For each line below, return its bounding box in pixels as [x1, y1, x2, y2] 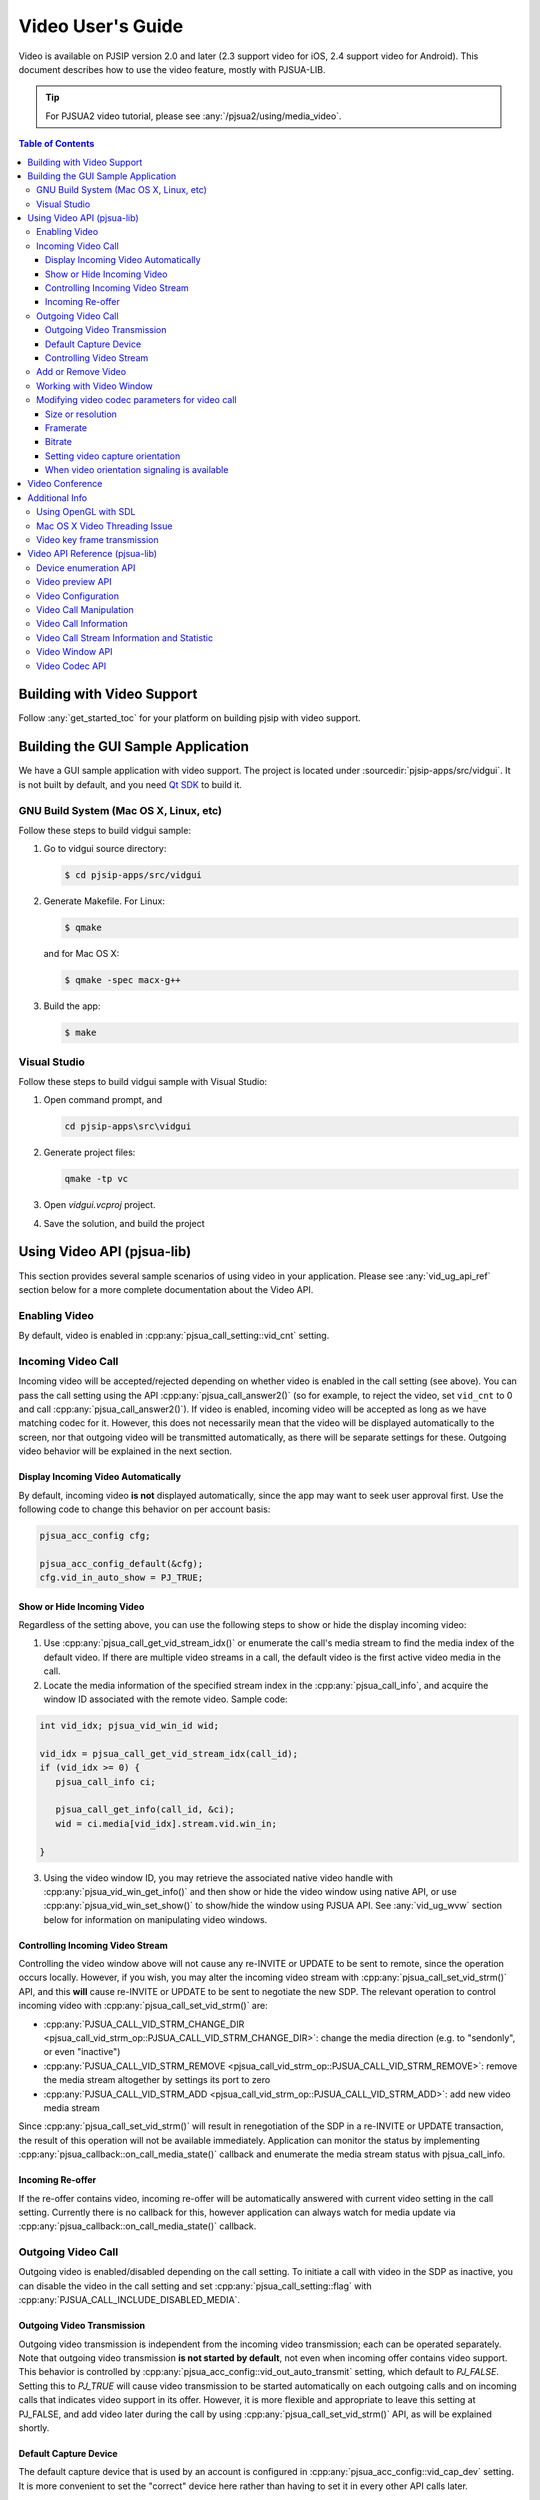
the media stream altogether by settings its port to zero [43, 2074, 271, 2086]
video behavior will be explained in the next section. [18, 1445, 233, 1457]
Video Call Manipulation [36, 604, 134, 615]
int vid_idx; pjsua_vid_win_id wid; [39, 1720, 220, 1732]
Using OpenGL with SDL [36, 506, 136, 518]
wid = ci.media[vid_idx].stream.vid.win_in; [55, 1818, 277, 1829]
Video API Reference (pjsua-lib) [27, 548, 158, 560]
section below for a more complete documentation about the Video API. [18, 1283, 314, 1295]
